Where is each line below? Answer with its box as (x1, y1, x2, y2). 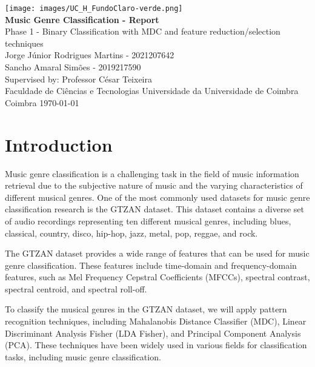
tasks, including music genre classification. (5, 350, 161, 363)
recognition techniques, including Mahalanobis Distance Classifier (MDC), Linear (5, 315, 307, 328)
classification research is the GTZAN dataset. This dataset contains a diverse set (5, 203, 305, 215)
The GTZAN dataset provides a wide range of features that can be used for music (5, 247, 310, 260)
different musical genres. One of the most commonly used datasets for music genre (5, 190, 310, 203)
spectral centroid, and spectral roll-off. (5, 282, 147, 295)
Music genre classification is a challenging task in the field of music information (5, 167, 299, 180)
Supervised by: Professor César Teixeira (5, 72, 152, 85)
